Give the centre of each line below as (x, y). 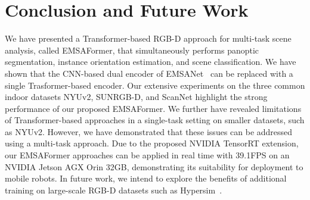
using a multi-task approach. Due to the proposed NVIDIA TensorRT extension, (152, 143)
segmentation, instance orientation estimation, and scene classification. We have (151, 62)
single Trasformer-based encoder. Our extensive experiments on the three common (155, 85)
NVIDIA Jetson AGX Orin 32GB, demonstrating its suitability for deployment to (154, 166)
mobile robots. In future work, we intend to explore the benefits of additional (146, 178)
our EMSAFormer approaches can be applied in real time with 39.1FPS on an (147, 155)
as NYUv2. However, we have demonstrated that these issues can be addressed (149, 131)
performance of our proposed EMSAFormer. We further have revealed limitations (153, 108)
